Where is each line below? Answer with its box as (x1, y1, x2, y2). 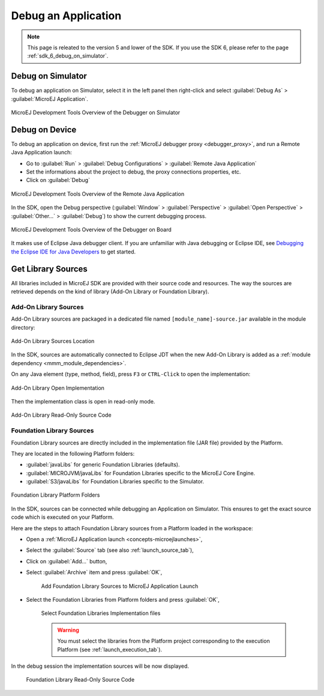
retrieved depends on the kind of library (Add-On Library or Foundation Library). (11, 288, 209, 295)
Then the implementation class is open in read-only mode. (11, 398, 155, 405)
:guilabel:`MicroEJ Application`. (11, 95, 88, 102)
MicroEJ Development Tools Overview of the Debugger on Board (11, 226, 172, 234)
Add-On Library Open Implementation (11, 384, 105, 392)
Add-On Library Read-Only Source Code (11, 411, 112, 419)
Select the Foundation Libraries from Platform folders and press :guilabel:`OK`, (26, 596, 220, 603)
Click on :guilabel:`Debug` (26, 177, 90, 184)
